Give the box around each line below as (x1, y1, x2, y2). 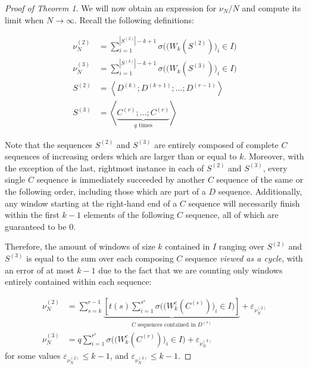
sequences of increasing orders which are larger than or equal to (5, 150, 237, 162)
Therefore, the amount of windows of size (5, 240, 155, 253)
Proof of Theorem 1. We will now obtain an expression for (5, 2, 217, 14)
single (5, 173, 26, 186)
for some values (5, 349, 61, 361)
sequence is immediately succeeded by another (36, 173, 205, 186)
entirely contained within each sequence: (5, 275, 152, 288)
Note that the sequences (5, 138, 93, 150)
